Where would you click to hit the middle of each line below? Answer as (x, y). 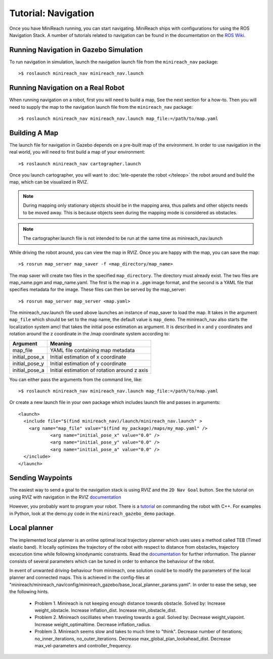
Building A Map (34, 133)
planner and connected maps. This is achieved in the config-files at (80, 578)
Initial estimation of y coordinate (88, 363)
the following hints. (29, 592)
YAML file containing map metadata (92, 350)
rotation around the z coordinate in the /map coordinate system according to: (90, 334)
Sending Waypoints (41, 478)
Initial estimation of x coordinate (88, 357)
